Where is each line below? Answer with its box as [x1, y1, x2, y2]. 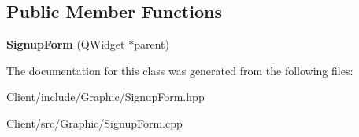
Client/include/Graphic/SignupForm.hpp [6, 88, 205, 105]
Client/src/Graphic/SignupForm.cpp [6, 114, 183, 131]
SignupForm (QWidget [6, 36, 125, 52]
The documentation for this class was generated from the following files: [6, 62, 353, 78]
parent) [134, 36, 169, 52]
